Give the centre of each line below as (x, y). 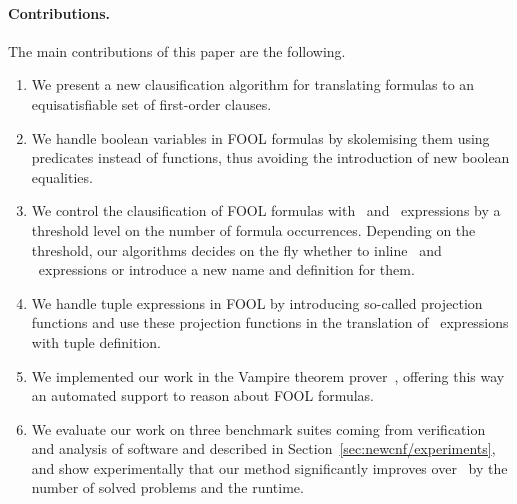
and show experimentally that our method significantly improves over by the (269, 467)
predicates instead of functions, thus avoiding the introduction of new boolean (270, 157)
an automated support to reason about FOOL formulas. (203, 395)
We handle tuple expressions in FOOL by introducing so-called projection (257, 302)
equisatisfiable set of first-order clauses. (151, 103)
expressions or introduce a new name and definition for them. (226, 269)
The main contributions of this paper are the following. (177, 50)
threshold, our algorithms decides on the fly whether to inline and (236, 249)
